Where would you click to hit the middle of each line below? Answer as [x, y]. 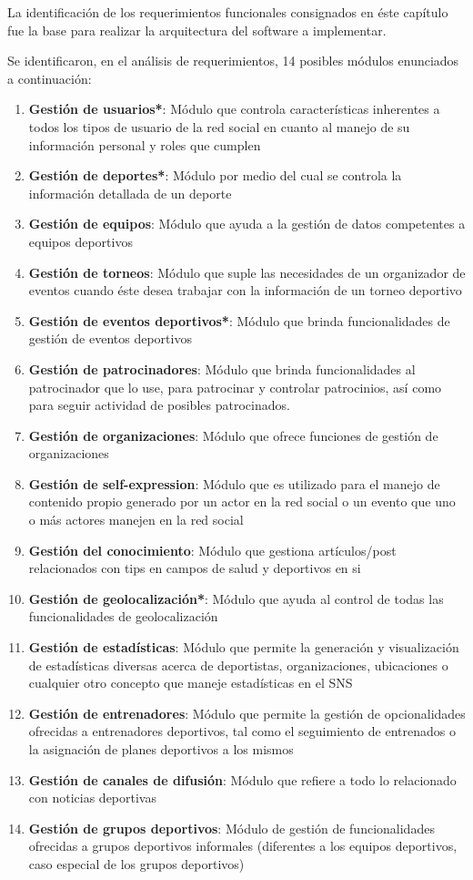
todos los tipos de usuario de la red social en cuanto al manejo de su [219, 126]
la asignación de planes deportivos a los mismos [161, 749]
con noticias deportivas [92, 798]
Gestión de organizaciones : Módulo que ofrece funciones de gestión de [233, 435]
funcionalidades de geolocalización [123, 616]
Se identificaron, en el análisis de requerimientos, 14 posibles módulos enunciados [233, 61]
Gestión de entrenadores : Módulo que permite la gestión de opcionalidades [247, 713]
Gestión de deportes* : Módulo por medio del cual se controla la [215, 175]
